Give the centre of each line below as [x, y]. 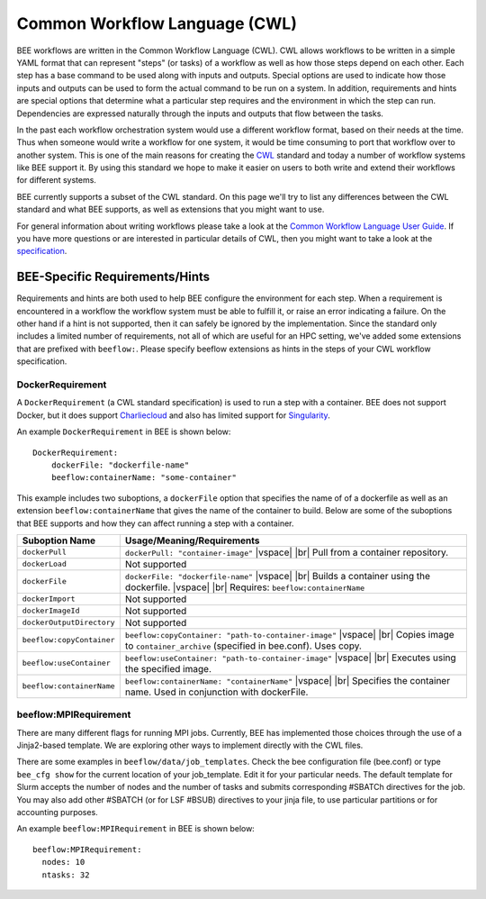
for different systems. [56, 180]
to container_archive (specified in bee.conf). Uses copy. [243, 646]
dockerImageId [51, 611]
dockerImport [49, 599]
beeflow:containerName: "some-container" [144, 478]
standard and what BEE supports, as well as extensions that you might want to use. [171, 209]
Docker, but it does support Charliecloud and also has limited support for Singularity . [173, 415]
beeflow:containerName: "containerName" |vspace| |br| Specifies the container [287, 680]
